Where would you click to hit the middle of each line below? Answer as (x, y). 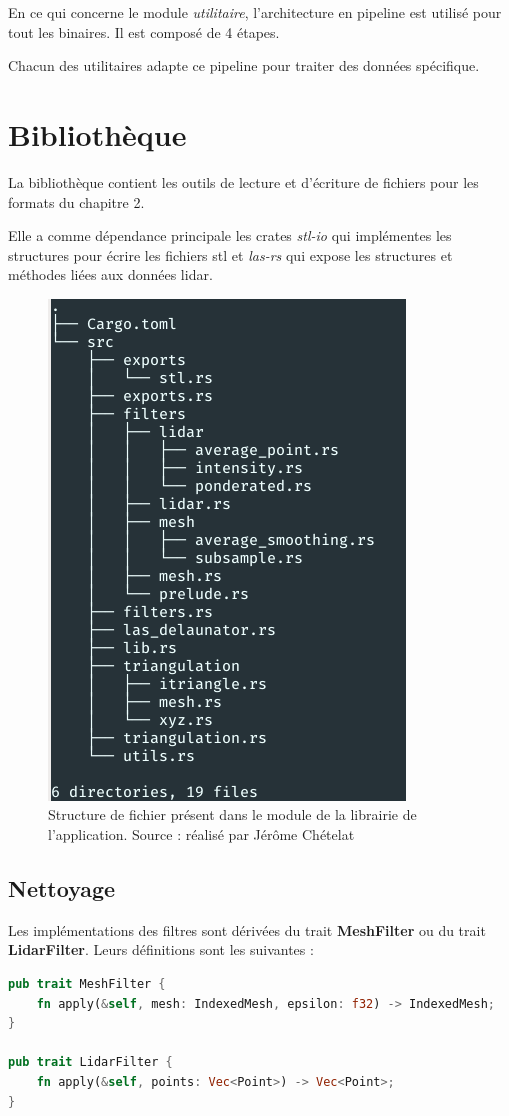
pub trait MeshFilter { (87, 984)
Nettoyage (62, 888)
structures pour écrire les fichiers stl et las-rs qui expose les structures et (230, 254)
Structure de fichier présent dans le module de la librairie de (232, 814)
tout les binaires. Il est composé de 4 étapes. (144, 31)
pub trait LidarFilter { (90, 1062)
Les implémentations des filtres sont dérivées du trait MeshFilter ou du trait (247, 929)
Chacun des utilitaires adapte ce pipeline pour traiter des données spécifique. (244, 65)
